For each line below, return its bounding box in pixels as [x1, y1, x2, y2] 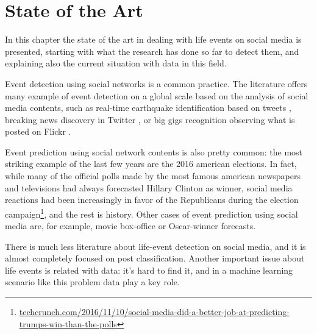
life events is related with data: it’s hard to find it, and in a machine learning [5, 263, 293, 276]
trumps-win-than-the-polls [19, 317, 117, 330]
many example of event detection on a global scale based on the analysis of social [5, 89, 308, 102]
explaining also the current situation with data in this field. [5, 57, 227, 69]
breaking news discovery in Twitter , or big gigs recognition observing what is [5, 113, 295, 126]
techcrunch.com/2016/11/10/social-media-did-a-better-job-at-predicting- [19, 305, 290, 318]
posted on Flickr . [5, 125, 71, 138]
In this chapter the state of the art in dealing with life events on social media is [5, 33, 302, 46]
